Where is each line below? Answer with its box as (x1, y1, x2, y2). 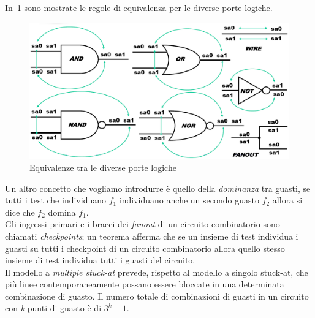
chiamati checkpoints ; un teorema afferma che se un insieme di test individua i (5, 229, 298, 242)
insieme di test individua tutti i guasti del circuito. (5, 254, 195, 267)
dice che (5, 205, 35, 218)
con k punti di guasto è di (5, 301, 102, 314)
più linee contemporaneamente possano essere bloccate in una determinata (5, 278, 284, 290)
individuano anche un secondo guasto (119, 194, 259, 206)
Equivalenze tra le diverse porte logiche (29, 161, 176, 173)
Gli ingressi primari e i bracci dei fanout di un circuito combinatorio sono (5, 218, 280, 230)
